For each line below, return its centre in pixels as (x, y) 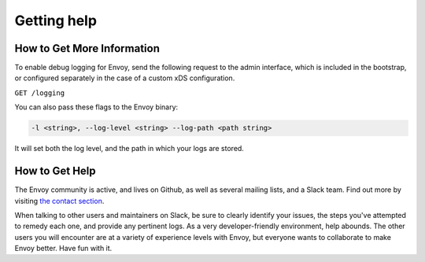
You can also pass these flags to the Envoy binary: (96, 107)
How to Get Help (55, 171)
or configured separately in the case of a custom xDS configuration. (125, 78)
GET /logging (40, 93)
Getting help (56, 20)
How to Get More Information (87, 48)
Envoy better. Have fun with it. (63, 249)
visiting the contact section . (59, 201)
